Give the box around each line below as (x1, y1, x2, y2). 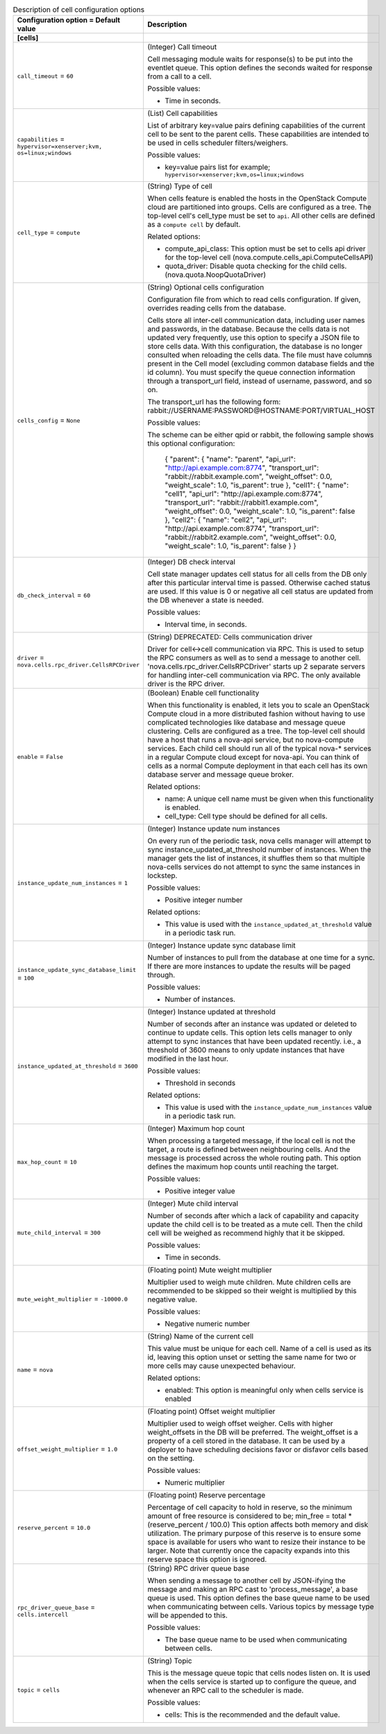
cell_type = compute (17, 228, 81, 237)
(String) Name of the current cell (146, 1331, 253, 1341)
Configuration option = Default (17, 15, 121, 25)
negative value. (146, 1295, 198, 1304)
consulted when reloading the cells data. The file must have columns (146, 351, 373, 360)
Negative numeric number (164, 1319, 250, 1329)
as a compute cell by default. (146, 219, 241, 229)
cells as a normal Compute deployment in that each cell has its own (146, 761, 368, 771)
